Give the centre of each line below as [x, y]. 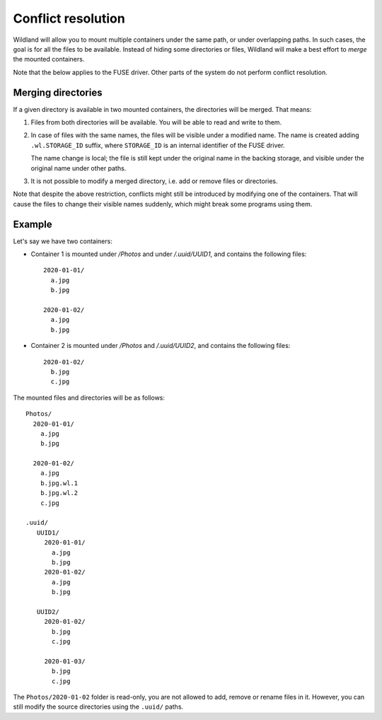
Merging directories [58, 92]
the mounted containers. [49, 59]
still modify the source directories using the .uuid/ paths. [98, 707]
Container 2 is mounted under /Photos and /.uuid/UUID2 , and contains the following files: [161, 346]
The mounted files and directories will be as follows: [89, 397]
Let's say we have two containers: [63, 241]
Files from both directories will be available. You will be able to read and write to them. [156, 122]
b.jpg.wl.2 [59, 493]
